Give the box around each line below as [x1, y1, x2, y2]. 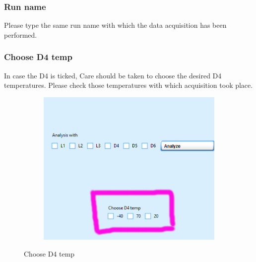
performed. [4, 29, 37, 40]
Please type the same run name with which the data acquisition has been [4, 20, 227, 30]
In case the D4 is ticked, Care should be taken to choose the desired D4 [4, 70, 222, 80]
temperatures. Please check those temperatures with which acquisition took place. [4, 80, 253, 90]
